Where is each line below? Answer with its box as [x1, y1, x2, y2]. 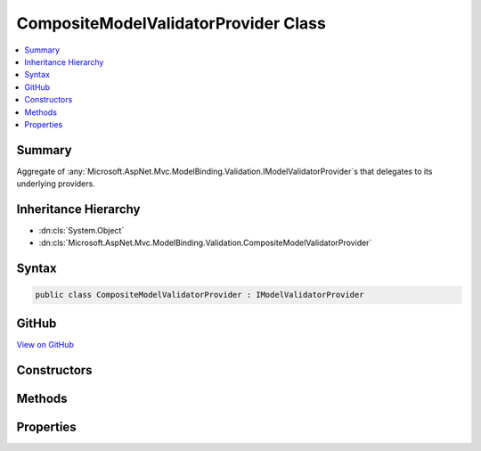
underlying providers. [16, 178, 95, 189]
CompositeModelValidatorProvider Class [16, 13, 327, 33]
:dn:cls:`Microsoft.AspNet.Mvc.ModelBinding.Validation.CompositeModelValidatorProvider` [38, 237, 372, 249]
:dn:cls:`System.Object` [38, 225, 125, 236]
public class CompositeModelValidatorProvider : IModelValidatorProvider [35, 290, 364, 300]
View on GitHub [16, 339, 75, 349]
